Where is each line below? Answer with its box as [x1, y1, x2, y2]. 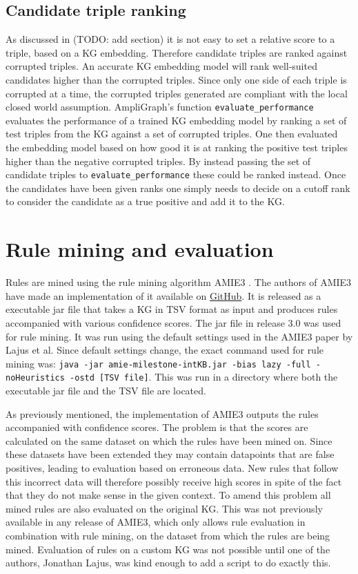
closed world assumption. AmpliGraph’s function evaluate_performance [6, 99, 314, 114]
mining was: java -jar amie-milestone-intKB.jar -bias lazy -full [6, 356, 311, 370]
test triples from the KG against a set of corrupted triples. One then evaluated [6, 126, 338, 141]
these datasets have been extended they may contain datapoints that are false [6, 447, 335, 461]
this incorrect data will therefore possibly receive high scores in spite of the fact [6, 474, 342, 488]
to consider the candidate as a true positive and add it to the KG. [6, 194, 285, 209]
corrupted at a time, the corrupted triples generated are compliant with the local [6, 86, 348, 100]
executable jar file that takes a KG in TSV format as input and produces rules [6, 302, 338, 316]
